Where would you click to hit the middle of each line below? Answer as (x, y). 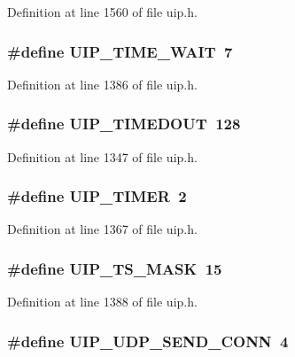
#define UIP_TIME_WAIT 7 (120, 51)
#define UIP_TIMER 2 (97, 196)
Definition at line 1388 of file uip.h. (102, 302)
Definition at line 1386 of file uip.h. (102, 84)
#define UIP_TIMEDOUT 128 (124, 124)
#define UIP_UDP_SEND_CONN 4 (148, 341)
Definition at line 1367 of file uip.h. (102, 229)
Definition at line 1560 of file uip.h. (102, 12)
